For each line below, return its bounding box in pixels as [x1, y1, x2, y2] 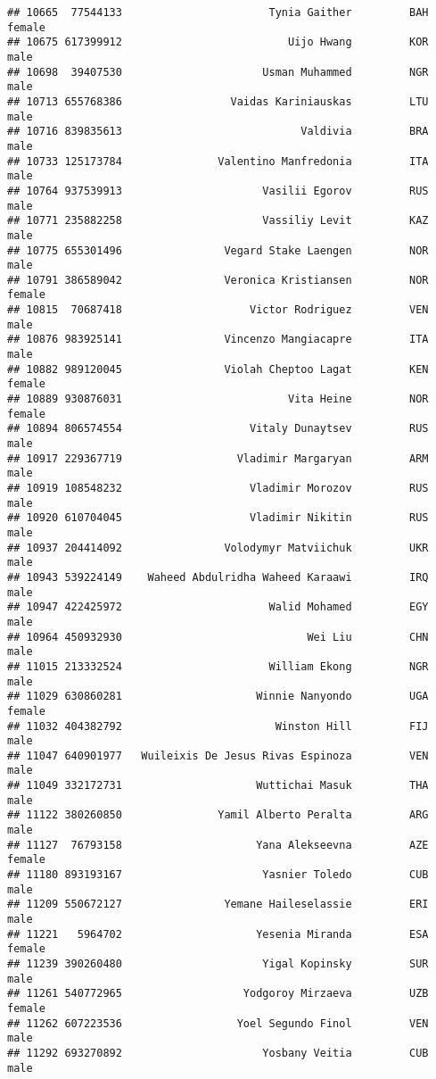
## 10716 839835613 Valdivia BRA [7, 125, 429, 138]
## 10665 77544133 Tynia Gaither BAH [7, 6, 429, 19]
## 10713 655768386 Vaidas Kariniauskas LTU [7, 95, 429, 108]
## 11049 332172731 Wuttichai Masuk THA [7, 779, 429, 793]
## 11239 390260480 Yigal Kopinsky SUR [7, 958, 429, 970]
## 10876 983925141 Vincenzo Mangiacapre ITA [7, 333, 429, 346]
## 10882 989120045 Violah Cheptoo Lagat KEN [7, 362, 429, 376]
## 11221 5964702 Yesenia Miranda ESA [7, 927, 429, 941]
